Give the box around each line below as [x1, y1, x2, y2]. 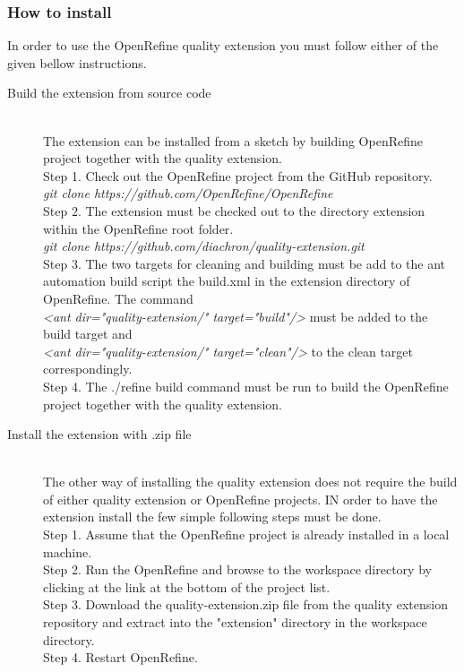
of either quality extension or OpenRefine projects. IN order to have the [43, 489, 438, 508]
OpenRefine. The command [43, 289, 193, 307]
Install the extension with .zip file [7, 425, 192, 444]
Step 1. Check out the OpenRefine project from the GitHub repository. [43, 166, 433, 185]
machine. [43, 542, 92, 561]
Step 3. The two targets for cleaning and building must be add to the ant [43, 254, 446, 272]
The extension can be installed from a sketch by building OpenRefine [43, 131, 423, 150]
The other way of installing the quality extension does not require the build [43, 472, 458, 491]
